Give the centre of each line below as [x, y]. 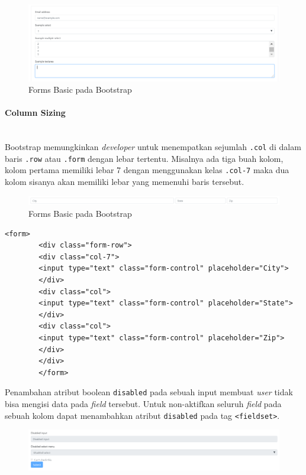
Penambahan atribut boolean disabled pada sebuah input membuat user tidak [149, 392]
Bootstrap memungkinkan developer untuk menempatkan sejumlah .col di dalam [153, 147]
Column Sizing [35, 113]
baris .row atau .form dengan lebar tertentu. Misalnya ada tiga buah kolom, [144, 158]
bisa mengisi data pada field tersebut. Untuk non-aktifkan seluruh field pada [143, 404]
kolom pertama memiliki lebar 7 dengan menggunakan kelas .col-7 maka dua [147, 170]
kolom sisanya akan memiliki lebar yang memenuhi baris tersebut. [125, 182]
